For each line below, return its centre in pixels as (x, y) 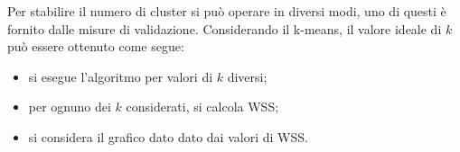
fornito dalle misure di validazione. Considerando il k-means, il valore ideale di (225, 28)
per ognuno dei (70, 107)
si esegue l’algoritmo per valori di (121, 76)
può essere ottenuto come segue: (96, 46)
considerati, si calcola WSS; (202, 107)
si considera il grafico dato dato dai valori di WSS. (168, 136)
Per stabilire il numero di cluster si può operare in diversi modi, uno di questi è (227, 11)
